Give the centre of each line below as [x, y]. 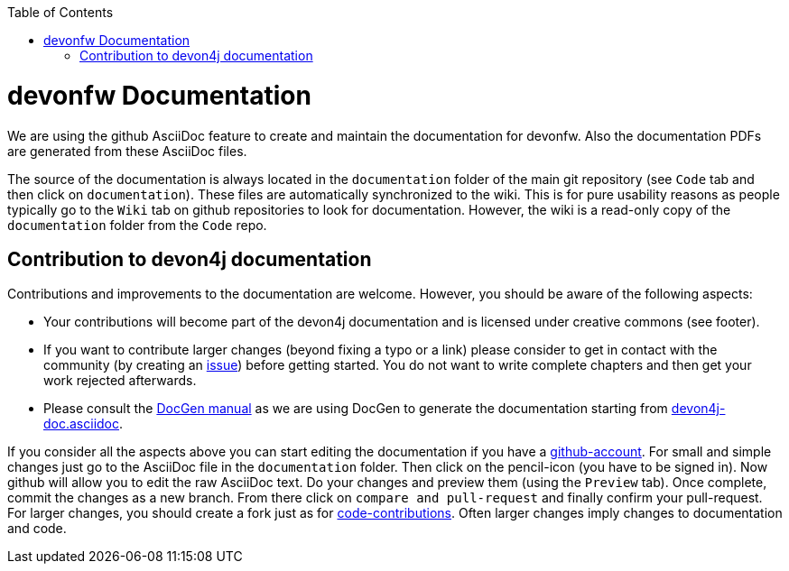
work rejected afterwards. [120, 381]
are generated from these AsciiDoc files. [127, 151]
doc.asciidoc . [84, 424]
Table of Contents [60, 12]
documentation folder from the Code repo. [137, 225]
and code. [37, 529]
